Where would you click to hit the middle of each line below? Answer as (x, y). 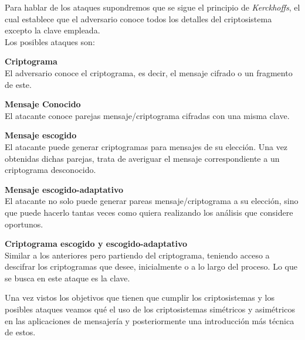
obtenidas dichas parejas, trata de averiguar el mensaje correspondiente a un (142, 158)
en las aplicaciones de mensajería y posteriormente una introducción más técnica (150, 320)
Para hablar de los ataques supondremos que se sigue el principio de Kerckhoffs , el (152, 7)
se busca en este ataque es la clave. (67, 278)
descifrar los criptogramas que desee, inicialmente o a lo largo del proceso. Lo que (151, 266)
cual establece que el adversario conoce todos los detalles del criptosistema (138, 18)
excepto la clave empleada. (52, 30)
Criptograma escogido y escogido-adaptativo (96, 244)
